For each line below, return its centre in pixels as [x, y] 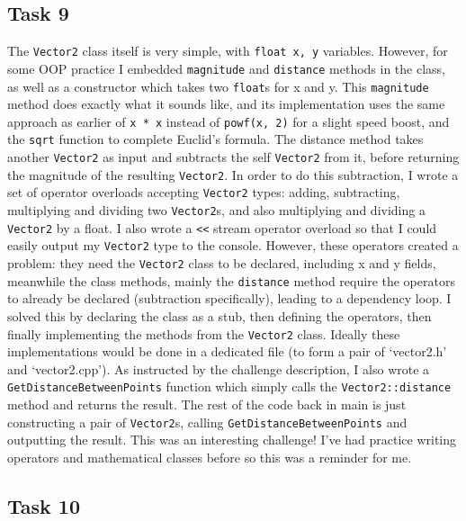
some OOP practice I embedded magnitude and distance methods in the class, [227, 68]
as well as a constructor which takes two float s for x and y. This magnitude [218, 86]
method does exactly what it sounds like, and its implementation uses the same [226, 104]
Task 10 [44, 505]
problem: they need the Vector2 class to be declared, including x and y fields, [222, 263]
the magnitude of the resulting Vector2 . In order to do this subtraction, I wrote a [233, 174]
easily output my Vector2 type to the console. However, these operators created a [233, 245]
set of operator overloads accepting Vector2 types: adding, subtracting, [204, 192]
